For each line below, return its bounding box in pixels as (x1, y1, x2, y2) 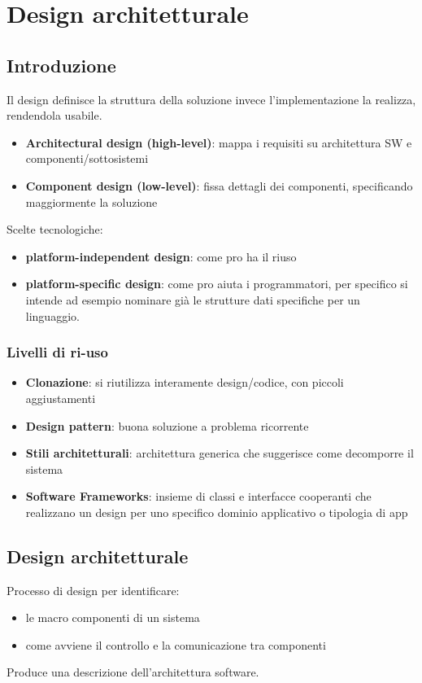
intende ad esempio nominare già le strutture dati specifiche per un (25, 291, 360, 308)
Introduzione (7, 52, 116, 77)
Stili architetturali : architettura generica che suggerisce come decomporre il (25, 444, 414, 462)
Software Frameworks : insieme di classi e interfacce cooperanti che (25, 488, 372, 505)
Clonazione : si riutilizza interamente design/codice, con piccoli (25, 374, 344, 391)
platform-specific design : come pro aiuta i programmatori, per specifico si (25, 275, 408, 292)
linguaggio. (25, 307, 80, 324)
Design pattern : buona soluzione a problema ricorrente (25, 417, 309, 434)
